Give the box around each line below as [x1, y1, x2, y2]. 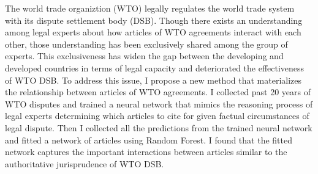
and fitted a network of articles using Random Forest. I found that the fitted [5, 133, 292, 146]
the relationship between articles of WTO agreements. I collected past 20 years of [5, 85, 311, 98]
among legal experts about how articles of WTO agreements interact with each [5, 26, 301, 38]
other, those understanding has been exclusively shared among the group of [5, 37, 288, 50]
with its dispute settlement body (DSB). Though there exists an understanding [5, 13, 303, 26]
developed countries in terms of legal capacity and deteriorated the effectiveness [5, 61, 305, 74]
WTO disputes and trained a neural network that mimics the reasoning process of [5, 97, 313, 110]
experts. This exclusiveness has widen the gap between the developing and [5, 49, 284, 62]
